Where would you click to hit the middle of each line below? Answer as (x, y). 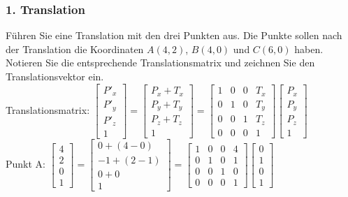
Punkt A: (26, 164)
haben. (309, 49)
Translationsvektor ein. (55, 76)
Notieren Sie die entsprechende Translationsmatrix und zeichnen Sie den (160, 63)
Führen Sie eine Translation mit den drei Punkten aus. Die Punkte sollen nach (174, 35)
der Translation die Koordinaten (75, 49)
